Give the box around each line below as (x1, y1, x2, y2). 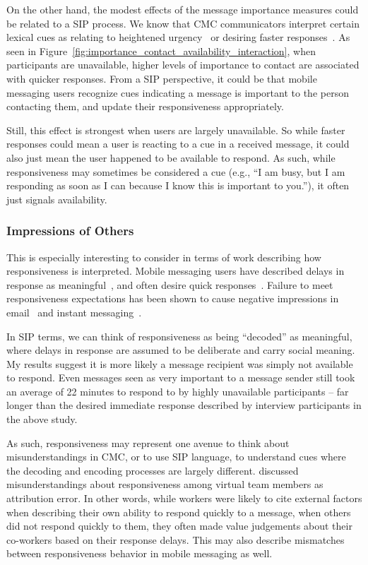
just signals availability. (6, 191, 107, 206)
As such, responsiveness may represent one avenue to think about (6, 435, 290, 450)
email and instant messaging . (6, 304, 142, 319)
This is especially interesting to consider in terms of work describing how (6, 249, 321, 264)
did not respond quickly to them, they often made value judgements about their (6, 518, 352, 533)
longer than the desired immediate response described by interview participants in (6, 398, 362, 412)
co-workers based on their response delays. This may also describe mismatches (6, 532, 345, 547)
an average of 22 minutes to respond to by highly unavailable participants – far (6, 383, 349, 398)
